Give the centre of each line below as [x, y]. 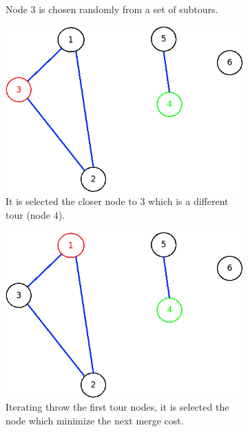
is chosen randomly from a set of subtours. [128, 9]
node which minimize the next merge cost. [95, 420]
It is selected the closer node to [71, 201]
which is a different [188, 201]
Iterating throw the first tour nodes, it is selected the [117, 407]
